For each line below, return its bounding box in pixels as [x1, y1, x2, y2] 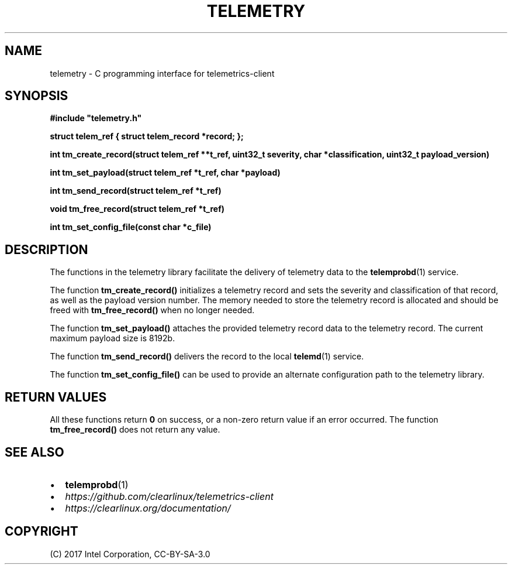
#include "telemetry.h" [50, 113, 142, 124]
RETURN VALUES [5, 389, 107, 405]
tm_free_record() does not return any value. [50, 424, 220, 435]
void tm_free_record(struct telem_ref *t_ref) [50, 204, 225, 214]
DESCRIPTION [5, 242, 88, 257]
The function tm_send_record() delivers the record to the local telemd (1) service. [50, 351, 364, 362]
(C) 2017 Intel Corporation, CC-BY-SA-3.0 [50, 549, 210, 559]
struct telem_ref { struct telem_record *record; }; [50, 131, 244, 142]
